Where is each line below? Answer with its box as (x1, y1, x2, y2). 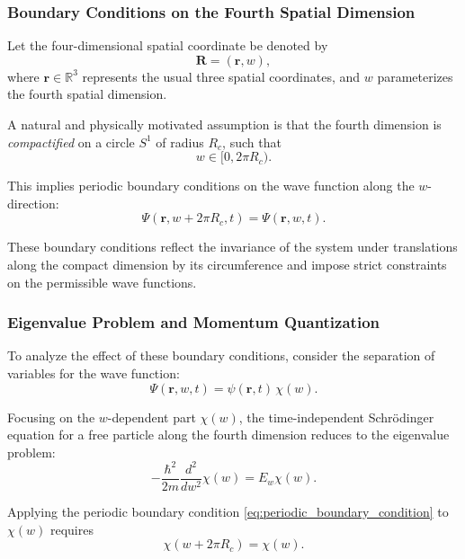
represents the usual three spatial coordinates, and (82, 67, 361, 85)
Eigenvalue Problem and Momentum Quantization (7, 311, 380, 333)
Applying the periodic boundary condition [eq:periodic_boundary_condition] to (7, 501, 449, 520)
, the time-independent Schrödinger (238, 407, 434, 426)
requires (49, 519, 94, 538)
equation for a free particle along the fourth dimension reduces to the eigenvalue (7, 425, 450, 444)
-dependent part (107, 407, 196, 426)
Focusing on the (7, 407, 95, 426)
